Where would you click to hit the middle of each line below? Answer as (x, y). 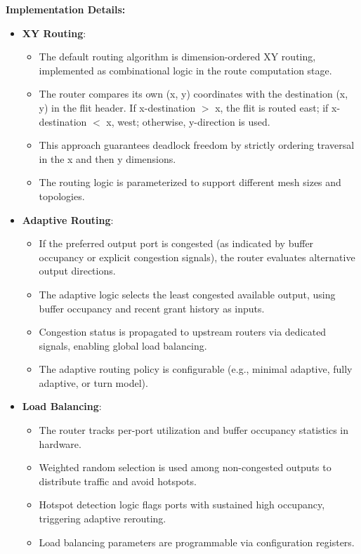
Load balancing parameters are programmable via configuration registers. (197, 542)
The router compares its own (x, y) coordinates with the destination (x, (193, 94)
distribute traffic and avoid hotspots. (118, 481)
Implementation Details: (66, 9)
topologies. (62, 196)
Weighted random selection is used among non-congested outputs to (185, 467)
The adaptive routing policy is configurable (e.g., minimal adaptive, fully (196, 369)
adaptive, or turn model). (93, 382)
